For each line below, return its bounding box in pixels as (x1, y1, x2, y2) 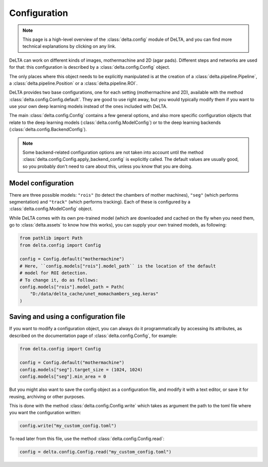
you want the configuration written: (9, 410, 81, 416)
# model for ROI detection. (19, 270, 88, 276)
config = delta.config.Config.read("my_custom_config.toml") (19, 449, 172, 455)
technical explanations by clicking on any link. (22, 43, 117, 49)
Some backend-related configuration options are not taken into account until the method (22, 149, 203, 155)
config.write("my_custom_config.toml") (19, 423, 117, 429)
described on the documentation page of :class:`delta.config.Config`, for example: (9, 333, 177, 339)
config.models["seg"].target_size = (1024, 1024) (19, 366, 143, 372)
